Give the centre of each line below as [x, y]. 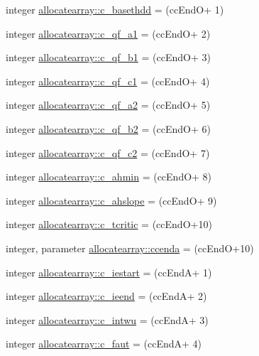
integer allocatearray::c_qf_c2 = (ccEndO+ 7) [108, 152]
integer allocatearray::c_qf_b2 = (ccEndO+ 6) [108, 128]
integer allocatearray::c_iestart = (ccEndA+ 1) [109, 272]
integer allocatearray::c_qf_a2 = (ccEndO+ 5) [108, 105]
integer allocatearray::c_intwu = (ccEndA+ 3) [107, 319]
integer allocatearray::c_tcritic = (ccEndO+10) [109, 224]
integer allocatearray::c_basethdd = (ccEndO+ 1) [115, 9]
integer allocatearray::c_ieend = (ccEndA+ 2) [106, 296]
